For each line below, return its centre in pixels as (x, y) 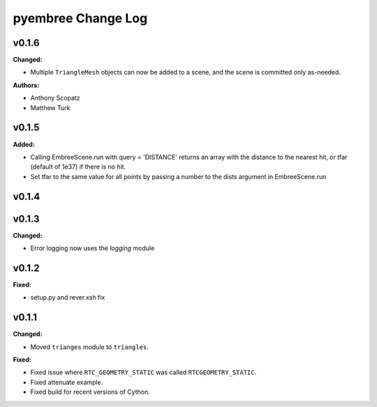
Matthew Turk (50, 107)
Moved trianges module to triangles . (90, 347)
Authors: (26, 85)
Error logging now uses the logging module (93, 248)
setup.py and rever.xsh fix (68, 298)
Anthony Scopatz (55, 98)
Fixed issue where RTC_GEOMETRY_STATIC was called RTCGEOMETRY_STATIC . (143, 372)
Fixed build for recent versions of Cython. (90, 392)
